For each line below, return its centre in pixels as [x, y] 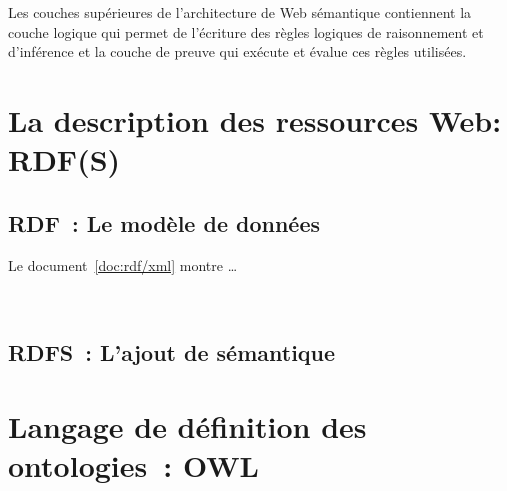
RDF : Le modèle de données [164, 222]
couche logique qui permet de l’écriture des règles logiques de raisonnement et [246, 31]
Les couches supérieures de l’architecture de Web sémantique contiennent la [240, 12]
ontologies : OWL [133, 464]
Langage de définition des [187, 425]
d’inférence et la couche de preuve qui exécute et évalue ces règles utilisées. [237, 51]
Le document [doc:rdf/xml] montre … [123, 264]
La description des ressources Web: [255, 119]
